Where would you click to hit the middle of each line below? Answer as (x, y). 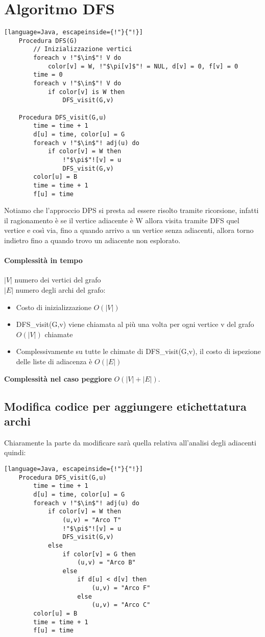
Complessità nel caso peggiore (58, 378)
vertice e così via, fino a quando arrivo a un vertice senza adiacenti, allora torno (129, 230)
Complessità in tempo (43, 260)
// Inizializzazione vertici (83, 49)
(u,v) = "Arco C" (121, 605)
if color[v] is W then (86, 92)
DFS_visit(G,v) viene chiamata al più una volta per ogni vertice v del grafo (135, 324)
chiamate (59, 334)
